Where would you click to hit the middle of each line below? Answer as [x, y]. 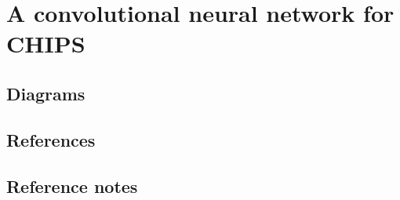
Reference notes [72, 185]
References [51, 139]
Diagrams [46, 93]
